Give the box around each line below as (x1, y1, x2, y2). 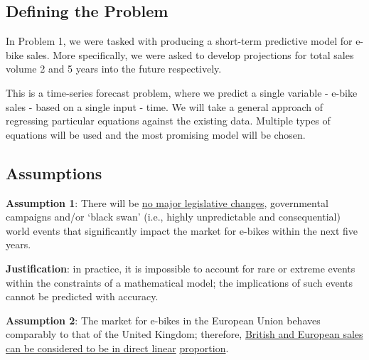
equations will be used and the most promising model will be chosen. (6, 127, 306, 142)
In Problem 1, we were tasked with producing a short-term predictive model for (6, 33, 353, 48)
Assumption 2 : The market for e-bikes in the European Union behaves (6, 312, 321, 327)
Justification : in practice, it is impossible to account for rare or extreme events (6, 260, 355, 275)
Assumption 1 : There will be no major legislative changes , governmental (6, 195, 328, 210)
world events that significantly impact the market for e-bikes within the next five (6, 223, 358, 238)
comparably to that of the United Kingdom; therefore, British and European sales (6, 327, 363, 342)
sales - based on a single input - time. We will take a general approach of (6, 99, 323, 114)
